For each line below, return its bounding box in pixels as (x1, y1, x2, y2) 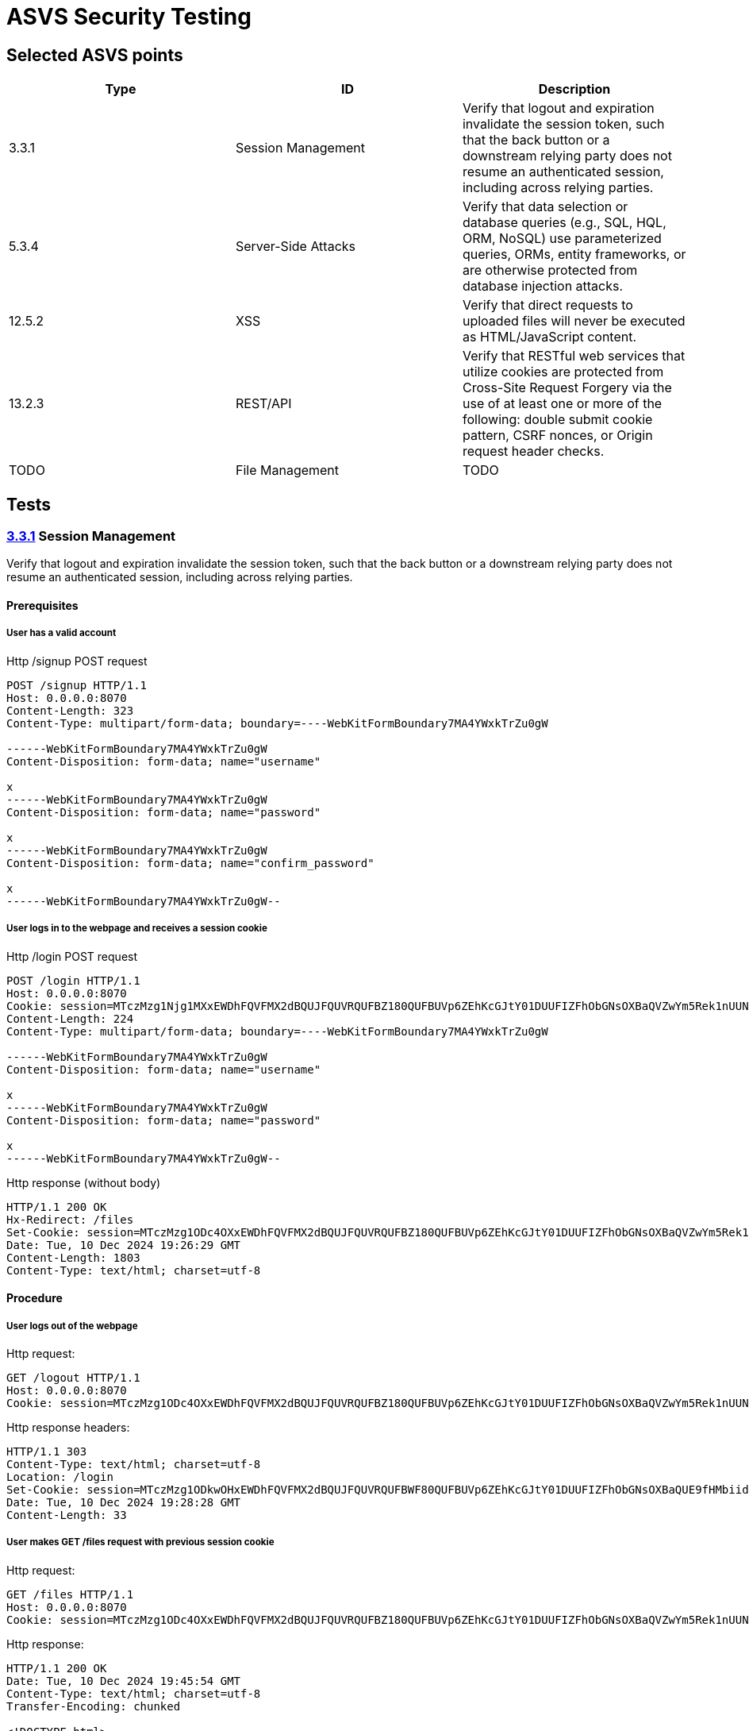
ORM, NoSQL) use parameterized (462, 230, 662, 247)
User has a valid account (6, 627, 117, 639)
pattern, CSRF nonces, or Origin (462, 427, 653, 444)
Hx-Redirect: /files (6, 1212, 134, 1226)
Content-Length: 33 (6, 1508, 127, 1521)
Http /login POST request (6, 949, 138, 963)
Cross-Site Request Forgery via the (462, 380, 672, 396)
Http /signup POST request (6, 653, 148, 668)
